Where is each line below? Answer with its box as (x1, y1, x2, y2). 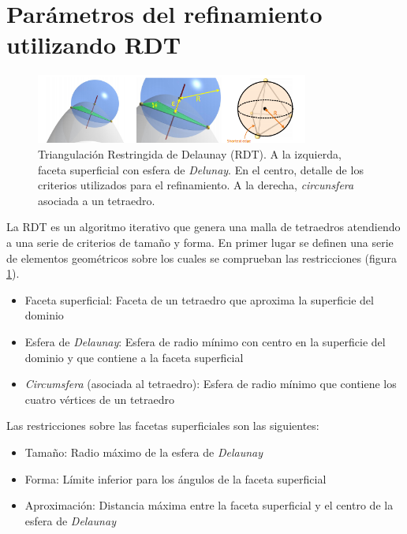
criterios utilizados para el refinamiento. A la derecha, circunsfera (38, 177, 354, 193)
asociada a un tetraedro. (38, 192, 155, 208)
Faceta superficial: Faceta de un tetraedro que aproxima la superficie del (24, 291, 374, 308)
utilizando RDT (6, 28, 181, 61)
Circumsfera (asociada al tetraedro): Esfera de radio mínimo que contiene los (24, 375, 397, 392)
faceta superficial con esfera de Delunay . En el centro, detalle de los (38, 161, 364, 177)
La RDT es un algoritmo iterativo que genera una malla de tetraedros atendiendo (6, 218, 401, 235)
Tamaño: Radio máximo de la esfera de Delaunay (24, 443, 263, 460)
